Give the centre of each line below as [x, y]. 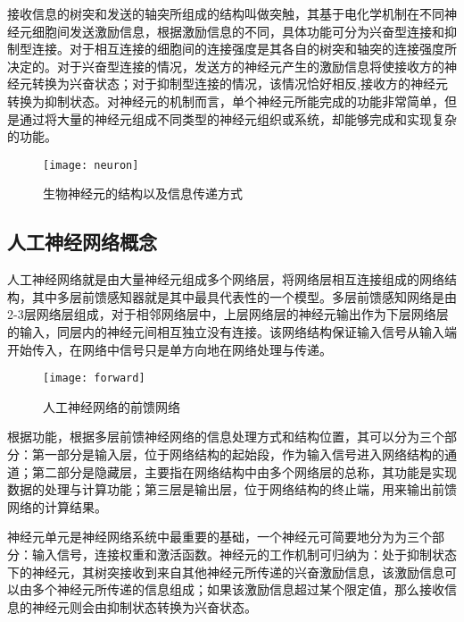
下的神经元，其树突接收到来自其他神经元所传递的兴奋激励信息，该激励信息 [226, 572]
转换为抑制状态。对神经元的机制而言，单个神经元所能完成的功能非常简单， [226, 101]
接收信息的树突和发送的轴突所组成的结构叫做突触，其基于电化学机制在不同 [226, 13]
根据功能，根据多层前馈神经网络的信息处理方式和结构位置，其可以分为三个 [226, 437]
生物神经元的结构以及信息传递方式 [143, 193]
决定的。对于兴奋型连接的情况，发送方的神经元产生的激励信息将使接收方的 [226, 66]
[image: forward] [94, 378]
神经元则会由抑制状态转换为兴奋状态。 [144, 606]
